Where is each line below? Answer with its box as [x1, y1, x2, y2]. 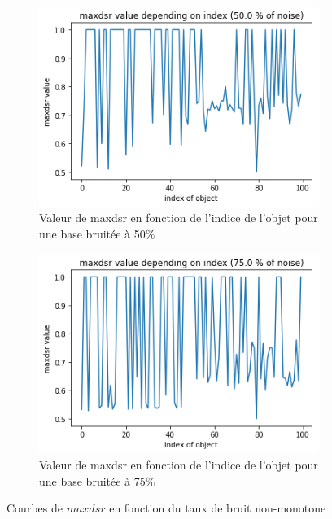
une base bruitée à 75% [39, 472, 155, 489]
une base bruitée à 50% [39, 225, 155, 242]
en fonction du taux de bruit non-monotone [109, 499, 326, 517]
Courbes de [7, 499, 63, 517]
